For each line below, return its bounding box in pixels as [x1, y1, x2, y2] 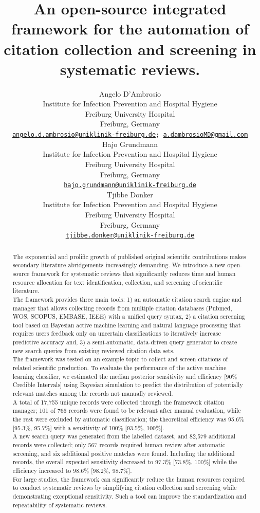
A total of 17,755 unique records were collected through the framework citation [12, 397, 225, 406]
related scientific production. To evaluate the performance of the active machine [12, 363, 227, 372]
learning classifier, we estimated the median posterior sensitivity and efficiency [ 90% [12, 372, 237, 380]
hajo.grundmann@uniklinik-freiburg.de [64, 181, 196, 189]
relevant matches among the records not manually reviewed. [12, 389, 173, 398]
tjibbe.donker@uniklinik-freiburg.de [65, 232, 195, 240]
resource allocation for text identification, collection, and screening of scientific [12, 278, 222, 286]
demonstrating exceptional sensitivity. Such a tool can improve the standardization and [12, 491, 247, 500]
